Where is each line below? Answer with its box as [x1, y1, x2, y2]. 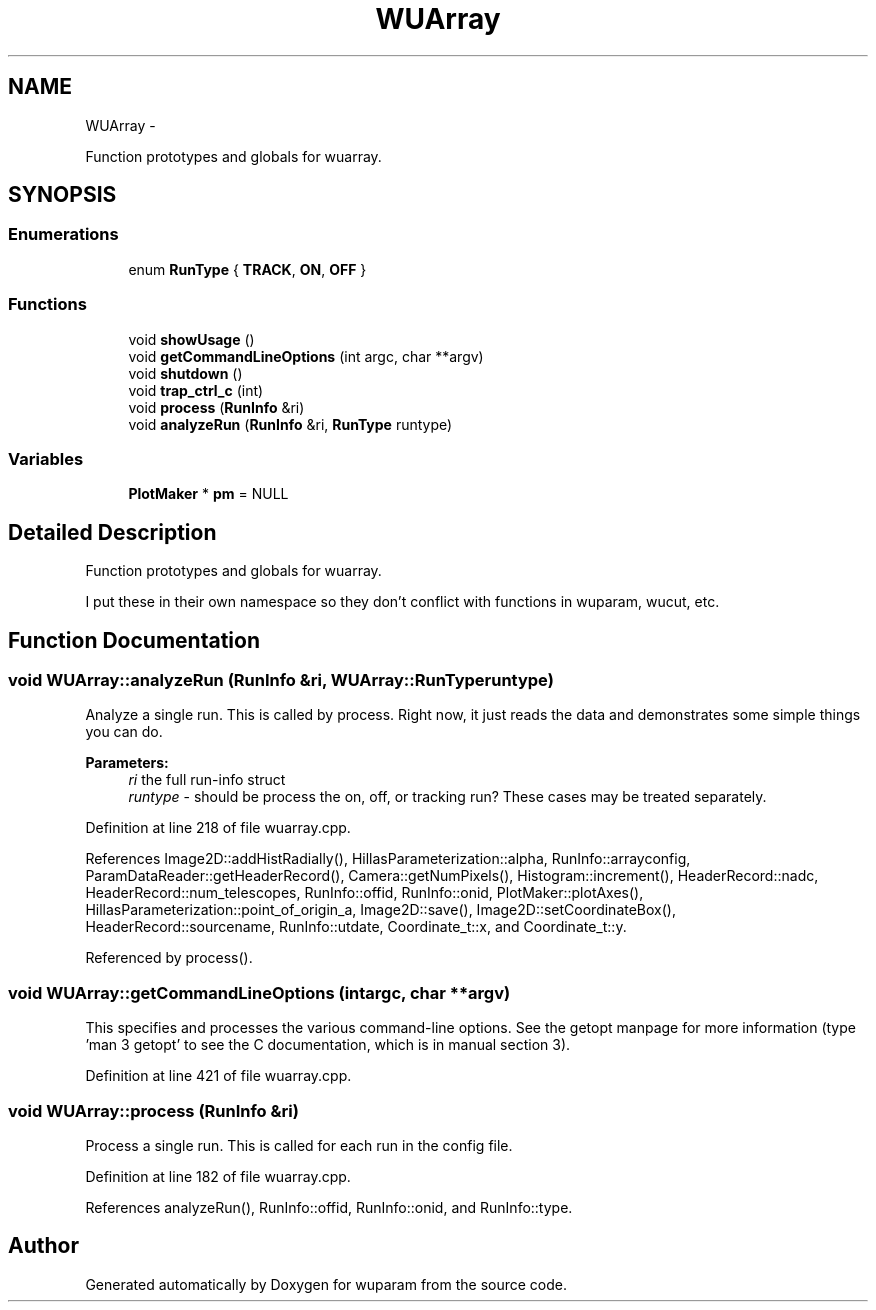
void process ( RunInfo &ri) [128, 398, 305, 416]
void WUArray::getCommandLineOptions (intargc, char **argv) [8, 982, 511, 1003]
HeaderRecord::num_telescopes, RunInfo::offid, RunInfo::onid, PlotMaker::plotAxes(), [85, 884, 644, 902]
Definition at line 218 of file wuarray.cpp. [85, 819, 351, 837]
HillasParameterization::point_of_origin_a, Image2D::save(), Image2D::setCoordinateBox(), [85, 901, 676, 919]
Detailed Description [8, 519, 217, 545]
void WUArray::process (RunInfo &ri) [8, 1100, 299, 1121]
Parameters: [85, 754, 169, 772]
